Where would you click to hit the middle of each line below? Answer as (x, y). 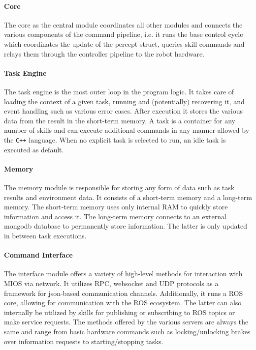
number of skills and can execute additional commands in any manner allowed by (127, 130)
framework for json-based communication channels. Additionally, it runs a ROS (124, 293)
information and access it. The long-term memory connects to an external (115, 216)
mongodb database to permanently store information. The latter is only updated (126, 226)
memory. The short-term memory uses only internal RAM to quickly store (116, 207)
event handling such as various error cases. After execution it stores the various (124, 111)
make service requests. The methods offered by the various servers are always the (126, 322)
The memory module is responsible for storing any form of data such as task (119, 187)
